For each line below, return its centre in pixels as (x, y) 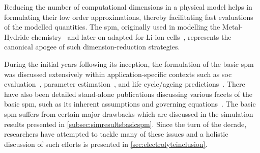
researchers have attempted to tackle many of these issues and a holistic (116, 134)
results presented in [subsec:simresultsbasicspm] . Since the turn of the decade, (125, 124)
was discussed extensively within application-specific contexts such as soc (118, 74)
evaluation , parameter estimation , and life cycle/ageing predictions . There (125, 84)
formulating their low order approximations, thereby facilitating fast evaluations (129, 17)
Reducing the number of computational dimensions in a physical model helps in (128, 7)
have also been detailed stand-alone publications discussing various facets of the (128, 94)
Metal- (232, 27)
